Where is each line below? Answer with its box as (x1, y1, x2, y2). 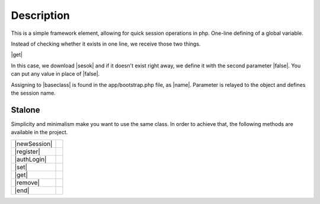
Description (11, 9, 71, 22)
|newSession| (14, 140, 53, 148)
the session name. (11, 89, 56, 96)
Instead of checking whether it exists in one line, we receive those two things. (11, 40, 201, 47)
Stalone (11, 105, 40, 115)
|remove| (14, 178, 40, 186)
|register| (14, 147, 41, 156)
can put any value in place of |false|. (11, 70, 100, 77)
